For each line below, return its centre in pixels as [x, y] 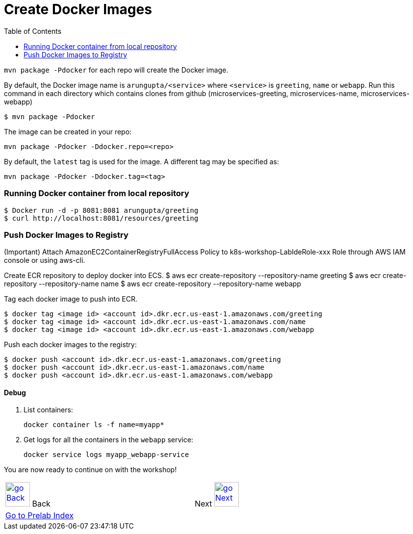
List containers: [48, 410]
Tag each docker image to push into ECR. [71, 299]
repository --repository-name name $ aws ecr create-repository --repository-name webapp [153, 284]
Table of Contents [33, 31]
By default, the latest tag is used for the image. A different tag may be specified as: [142, 161]
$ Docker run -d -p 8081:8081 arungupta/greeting [101, 210]
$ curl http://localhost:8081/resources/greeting [101, 218]
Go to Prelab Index [39, 516]
